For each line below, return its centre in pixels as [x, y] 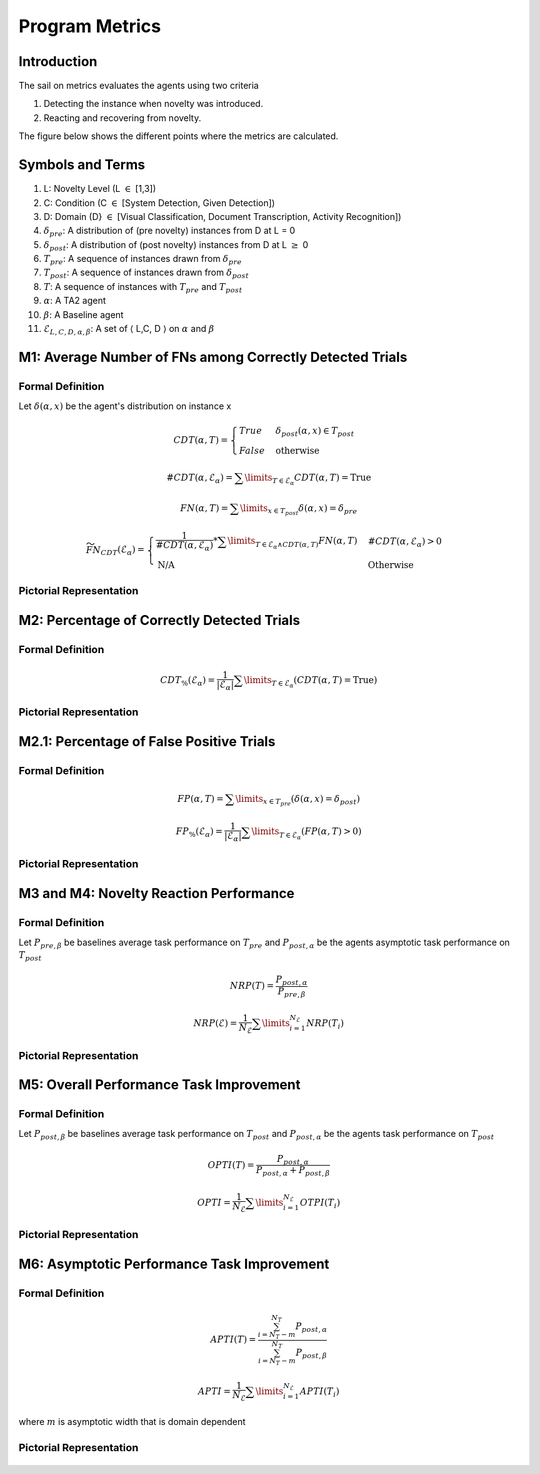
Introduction [58, 61]
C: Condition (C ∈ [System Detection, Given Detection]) [159, 202]
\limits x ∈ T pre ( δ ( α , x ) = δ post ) [298, 800]
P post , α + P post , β [292, 1172]
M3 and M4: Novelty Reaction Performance [156, 893]
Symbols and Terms [82, 165]
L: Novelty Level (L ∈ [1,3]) [100, 189]
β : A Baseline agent [83, 314]
